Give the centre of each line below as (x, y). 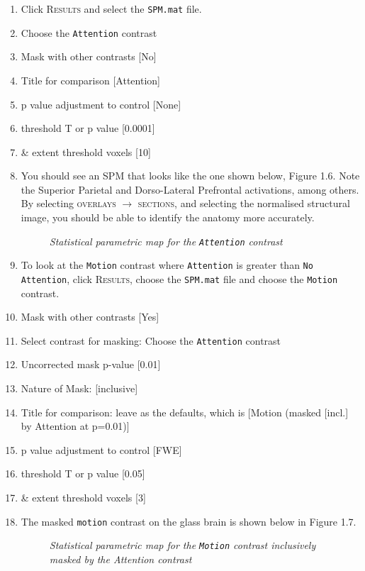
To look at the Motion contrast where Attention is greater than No (167, 265)
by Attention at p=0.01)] (75, 426)
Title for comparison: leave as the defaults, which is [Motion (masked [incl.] (185, 412)
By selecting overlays (68, 203)
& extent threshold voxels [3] (83, 498)
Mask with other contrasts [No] (89, 56)
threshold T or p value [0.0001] (88, 128)
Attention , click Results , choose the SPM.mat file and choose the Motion (179, 278)
